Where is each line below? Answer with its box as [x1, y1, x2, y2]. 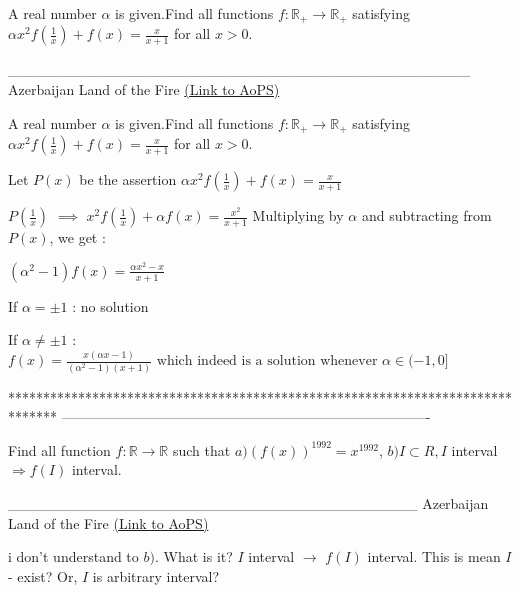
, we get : [49, 227, 106, 248]
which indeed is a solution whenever [156, 354, 378, 369]
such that [172, 439, 231, 460]
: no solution [72, 295, 149, 316]
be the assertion [79, 169, 177, 190]
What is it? [163, 546, 233, 567]
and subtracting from [361, 205, 492, 226]
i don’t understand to [8, 546, 139, 567]
